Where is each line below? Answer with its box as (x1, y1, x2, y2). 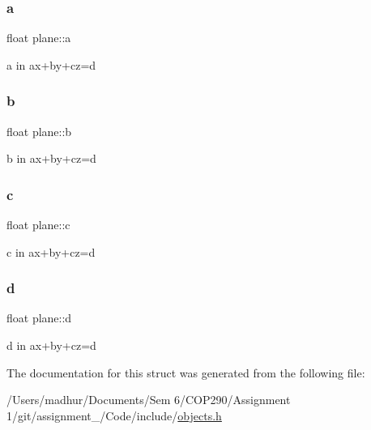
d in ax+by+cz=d (6, 337, 96, 354)
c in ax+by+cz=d (6, 243, 96, 260)
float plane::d (6, 309, 72, 326)
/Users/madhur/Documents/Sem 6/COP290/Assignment (6, 391, 291, 408)
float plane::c (6, 216, 70, 233)
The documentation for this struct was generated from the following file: (6, 364, 365, 381)
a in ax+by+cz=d (6, 56, 96, 73)
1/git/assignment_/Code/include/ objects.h (6, 407, 222, 424)
